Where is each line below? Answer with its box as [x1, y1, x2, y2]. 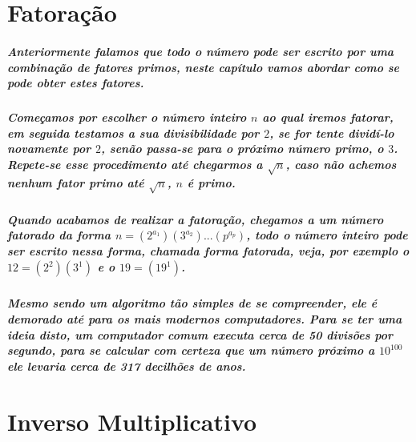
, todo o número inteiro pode [246, 227, 408, 243]
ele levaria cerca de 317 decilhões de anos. [7, 357, 246, 374]
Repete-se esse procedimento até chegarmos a [7, 155, 263, 172]
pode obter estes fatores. [7, 74, 144, 91]
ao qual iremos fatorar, [262, 109, 394, 126]
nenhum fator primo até [7, 174, 144, 191]
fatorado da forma [7, 227, 111, 243]
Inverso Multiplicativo [7, 404, 257, 437]
